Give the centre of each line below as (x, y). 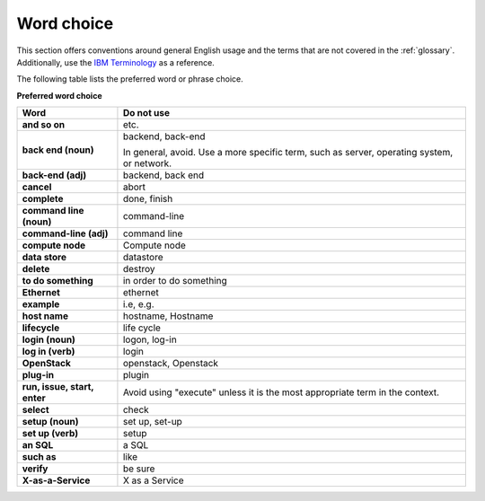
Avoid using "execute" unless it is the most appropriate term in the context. (281, 392)
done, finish (148, 199)
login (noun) (49, 339)
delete (36, 269)
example (41, 304)
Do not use (146, 113)
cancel (37, 187)
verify (35, 469)
